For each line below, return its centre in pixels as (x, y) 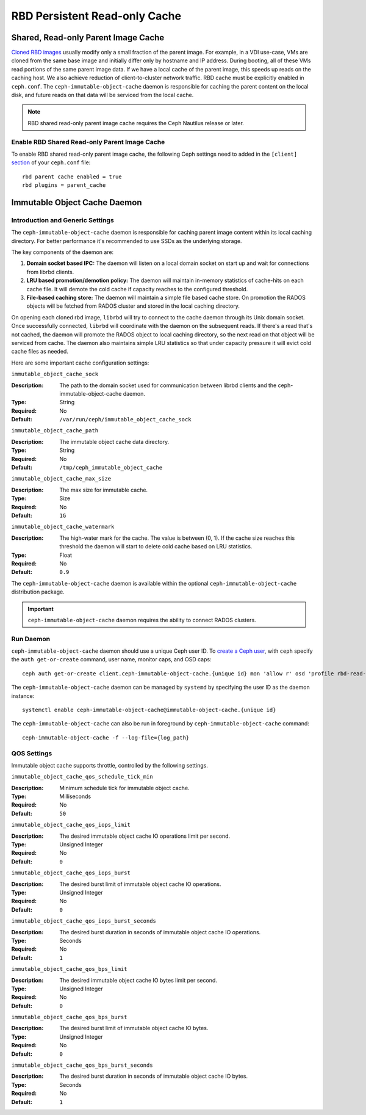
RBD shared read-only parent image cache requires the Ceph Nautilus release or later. (136, 123)
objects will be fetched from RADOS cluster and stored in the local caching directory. (133, 306)
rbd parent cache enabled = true (72, 176)
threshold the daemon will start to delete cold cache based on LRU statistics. (156, 547)
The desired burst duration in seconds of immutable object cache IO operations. (160, 932)
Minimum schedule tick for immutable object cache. (124, 788)
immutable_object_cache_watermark (63, 527)
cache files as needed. (40, 352)
